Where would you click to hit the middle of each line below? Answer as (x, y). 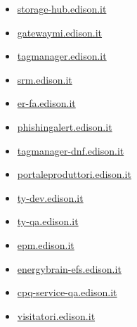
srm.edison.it (45, 79)
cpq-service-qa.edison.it (67, 292)
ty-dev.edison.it (50, 197)
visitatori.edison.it (56, 315)
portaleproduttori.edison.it (74, 174)
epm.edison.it (46, 244)
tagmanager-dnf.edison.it (71, 150)
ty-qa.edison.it (48, 221)
